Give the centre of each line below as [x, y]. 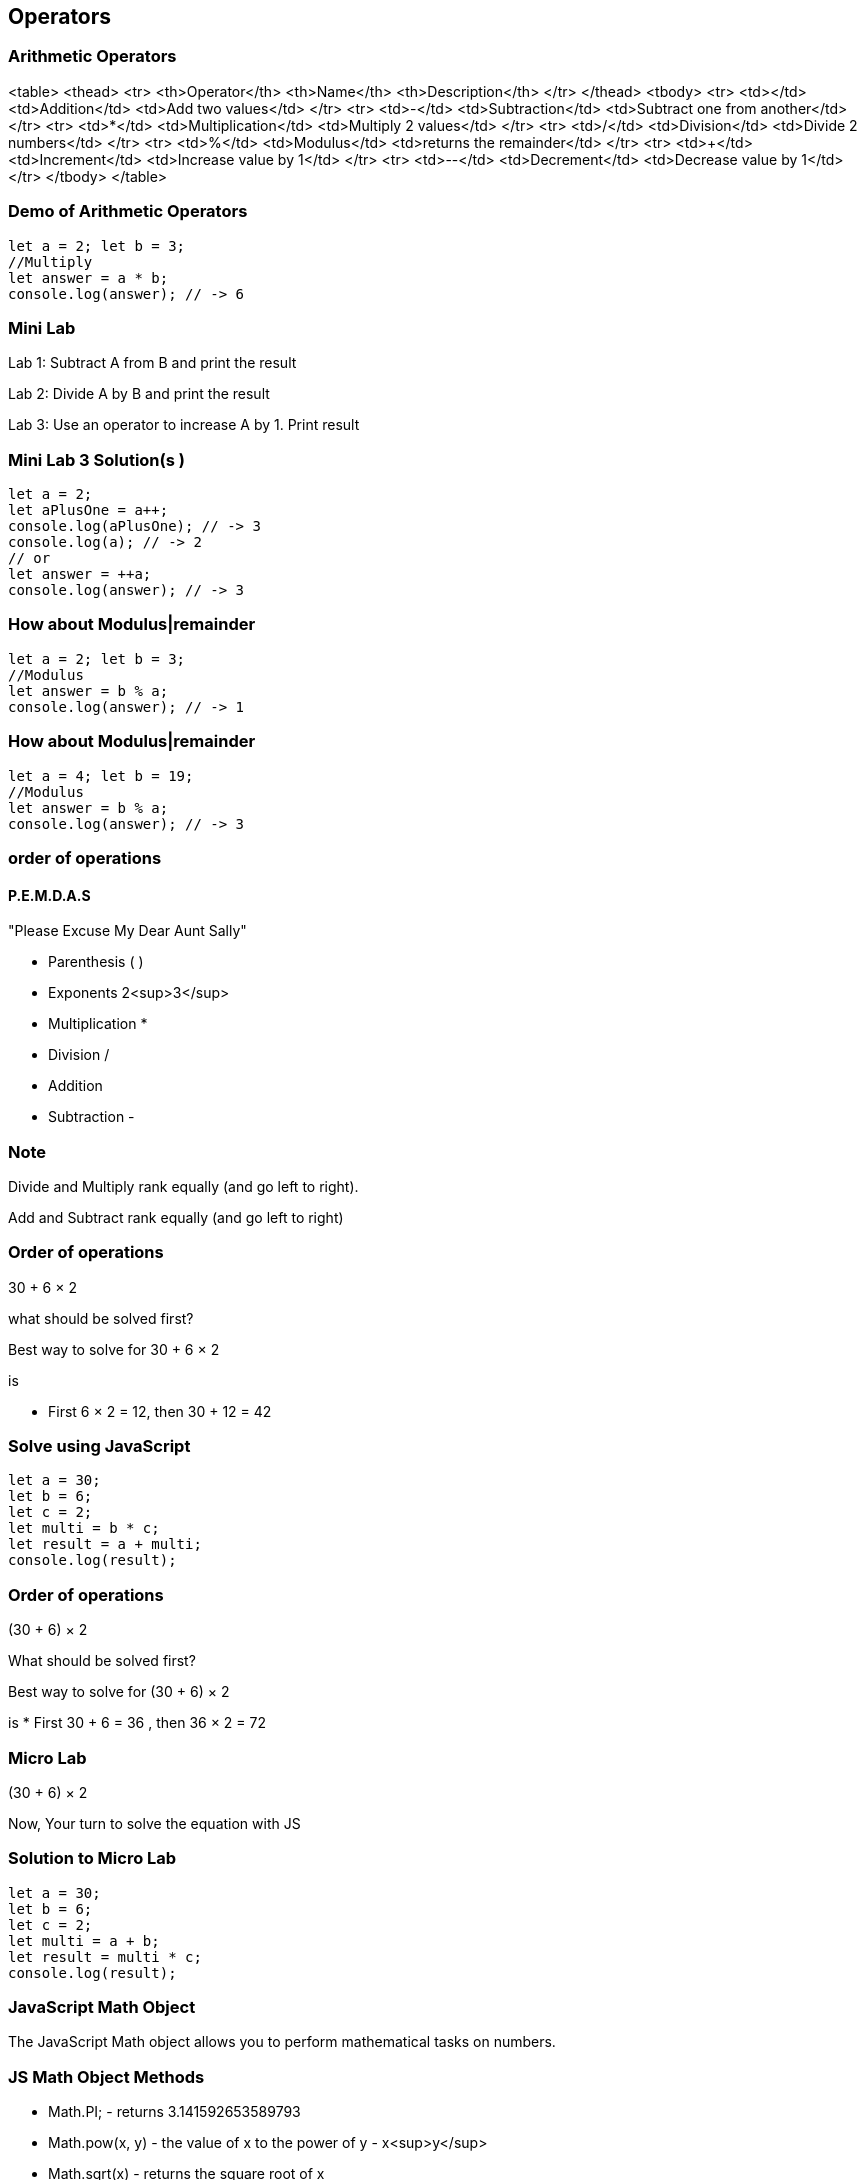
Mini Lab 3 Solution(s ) [96, 459]
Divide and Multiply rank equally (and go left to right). [183, 1186]
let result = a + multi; [105, 1544]
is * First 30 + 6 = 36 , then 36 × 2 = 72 [137, 1723]
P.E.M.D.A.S [49, 895]
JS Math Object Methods [106, 2076]
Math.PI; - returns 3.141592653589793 [174, 2112]
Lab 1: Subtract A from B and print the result [152, 363]
